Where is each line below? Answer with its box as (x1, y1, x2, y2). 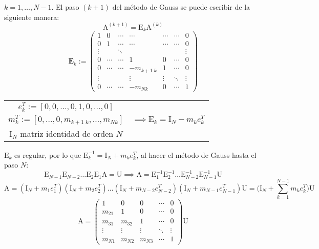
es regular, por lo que (14, 149, 81, 160)
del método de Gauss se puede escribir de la (112, 2, 250, 12)
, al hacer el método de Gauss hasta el (136, 149, 257, 160)
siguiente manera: (4, 11, 59, 22)
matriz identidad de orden (20, 127, 114, 139)
